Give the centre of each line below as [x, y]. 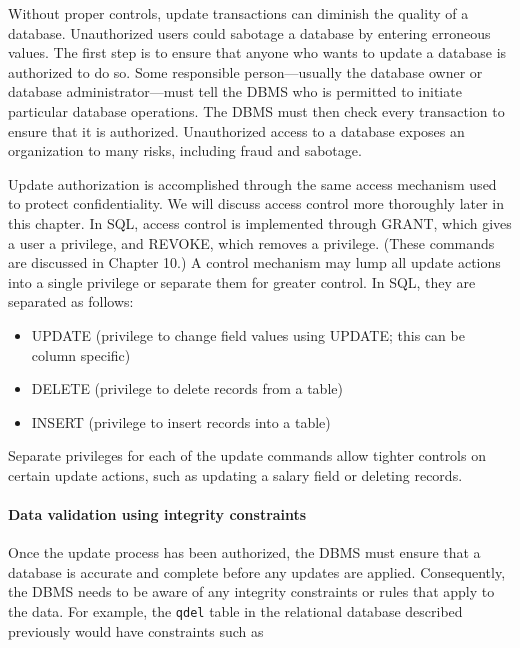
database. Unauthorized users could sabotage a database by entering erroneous [249, 32]
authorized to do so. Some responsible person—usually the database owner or [245, 71]
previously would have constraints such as [136, 630]
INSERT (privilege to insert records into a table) [181, 421]
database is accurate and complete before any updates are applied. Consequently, [257, 571]
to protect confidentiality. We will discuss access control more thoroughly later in [256, 203]
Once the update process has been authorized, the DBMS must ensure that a [244, 552]
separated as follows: [71, 301]
